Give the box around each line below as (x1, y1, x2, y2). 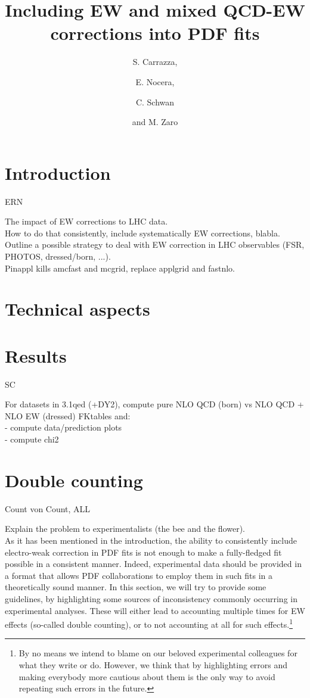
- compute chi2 (5, 433, 59, 445)
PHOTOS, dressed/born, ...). (5, 250, 111, 262)
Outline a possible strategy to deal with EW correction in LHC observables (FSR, (5, 238, 305, 251)
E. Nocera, (135, 75, 175, 88)
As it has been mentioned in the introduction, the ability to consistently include (5, 534, 297, 546)
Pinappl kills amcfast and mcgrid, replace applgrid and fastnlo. (5, 261, 235, 274)
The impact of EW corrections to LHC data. (5, 215, 168, 228)
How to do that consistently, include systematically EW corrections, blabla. (5, 226, 280, 239)
